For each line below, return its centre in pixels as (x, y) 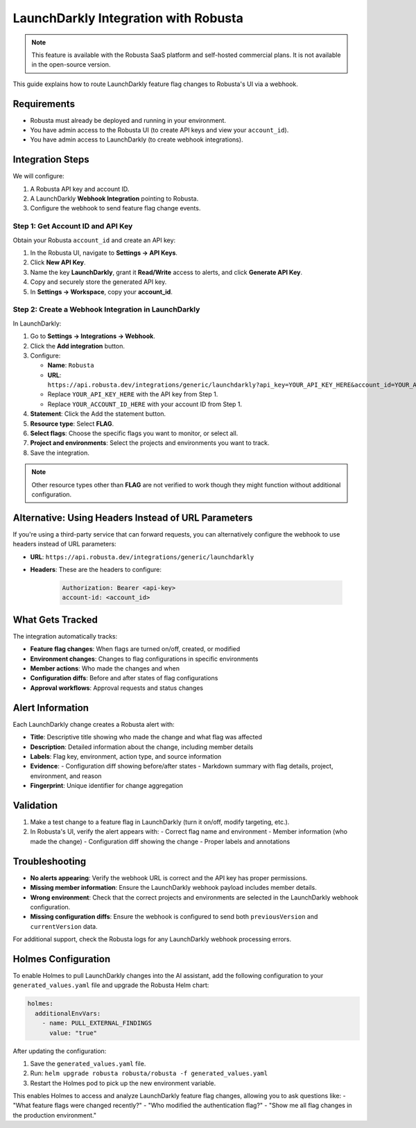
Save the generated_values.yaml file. (88, 1063)
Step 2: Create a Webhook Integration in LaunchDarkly (106, 310)
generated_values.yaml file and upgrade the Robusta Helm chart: (111, 985)
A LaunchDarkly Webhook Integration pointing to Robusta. (114, 199)
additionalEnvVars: (68, 1013)
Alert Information (51, 708)
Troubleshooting (50, 861)
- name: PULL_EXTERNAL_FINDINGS (97, 1023)
